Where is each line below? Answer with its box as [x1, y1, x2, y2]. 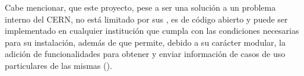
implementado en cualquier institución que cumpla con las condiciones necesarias [5, 24, 299, 37]
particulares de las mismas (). [5, 59, 112, 71]
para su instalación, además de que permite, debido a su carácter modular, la [5, 36, 286, 48]
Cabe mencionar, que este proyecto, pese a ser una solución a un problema [5, 1, 276, 13]
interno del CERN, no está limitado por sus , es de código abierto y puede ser [5, 12, 288, 25]
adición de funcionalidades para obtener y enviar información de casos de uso [5, 47, 286, 60]
